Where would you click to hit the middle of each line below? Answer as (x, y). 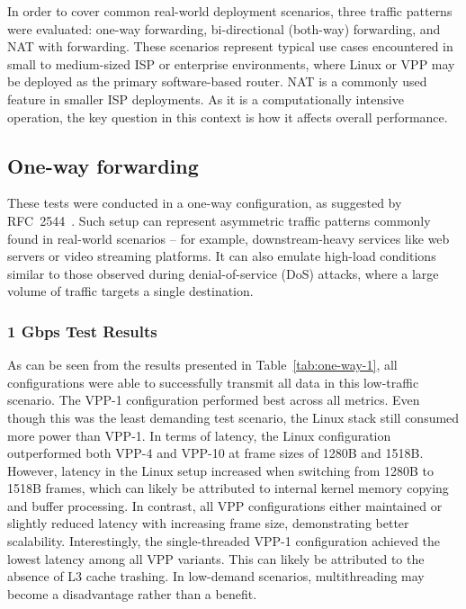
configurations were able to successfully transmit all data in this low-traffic (213, 382)
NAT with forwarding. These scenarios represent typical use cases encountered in (230, 46)
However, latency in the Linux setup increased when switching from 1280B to (220, 470)
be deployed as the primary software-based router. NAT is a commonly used (217, 81)
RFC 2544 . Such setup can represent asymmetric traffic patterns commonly (219, 220)
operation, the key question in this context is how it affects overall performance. (228, 116)
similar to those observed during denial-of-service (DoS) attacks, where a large (223, 273)
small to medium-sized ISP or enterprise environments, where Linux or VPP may (231, 63)
